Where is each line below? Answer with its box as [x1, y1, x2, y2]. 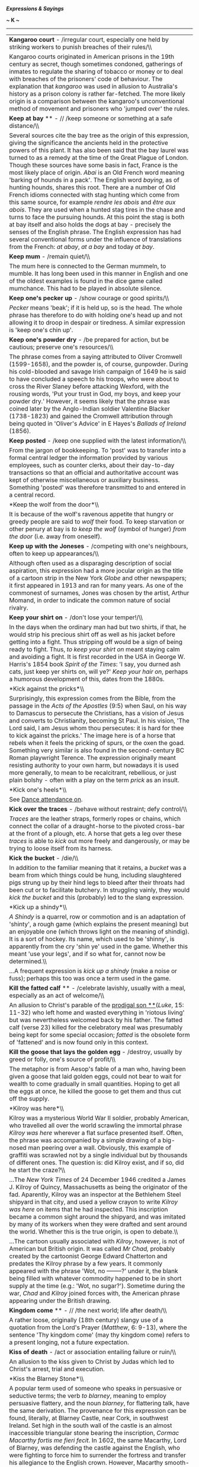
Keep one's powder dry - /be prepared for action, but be [9, 336, 169, 343]
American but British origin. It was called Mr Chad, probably [9, 1245, 175, 1253]
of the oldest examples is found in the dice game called [9, 277, 163, 285]
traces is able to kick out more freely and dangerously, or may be [9, 837, 190, 845]
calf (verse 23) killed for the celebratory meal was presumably [9, 1023, 183, 1031]
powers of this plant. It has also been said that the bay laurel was [9, 146, 189, 154]
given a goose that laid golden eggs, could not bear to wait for [9, 1072, 182, 1080]
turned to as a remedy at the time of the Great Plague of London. [9, 154, 188, 162]
